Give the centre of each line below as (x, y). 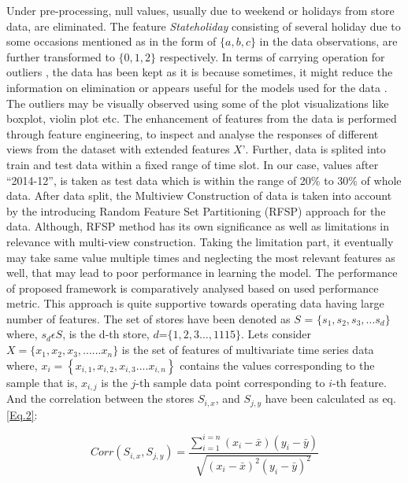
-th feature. (360, 382)
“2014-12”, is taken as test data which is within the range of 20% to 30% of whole (204, 180)
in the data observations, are (328, 41)
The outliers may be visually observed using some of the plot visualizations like (198, 103)
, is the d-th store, (106, 334)
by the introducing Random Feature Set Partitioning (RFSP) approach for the (196, 210)
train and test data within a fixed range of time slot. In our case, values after (193, 164)
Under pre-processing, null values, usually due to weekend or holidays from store (200, 10)
